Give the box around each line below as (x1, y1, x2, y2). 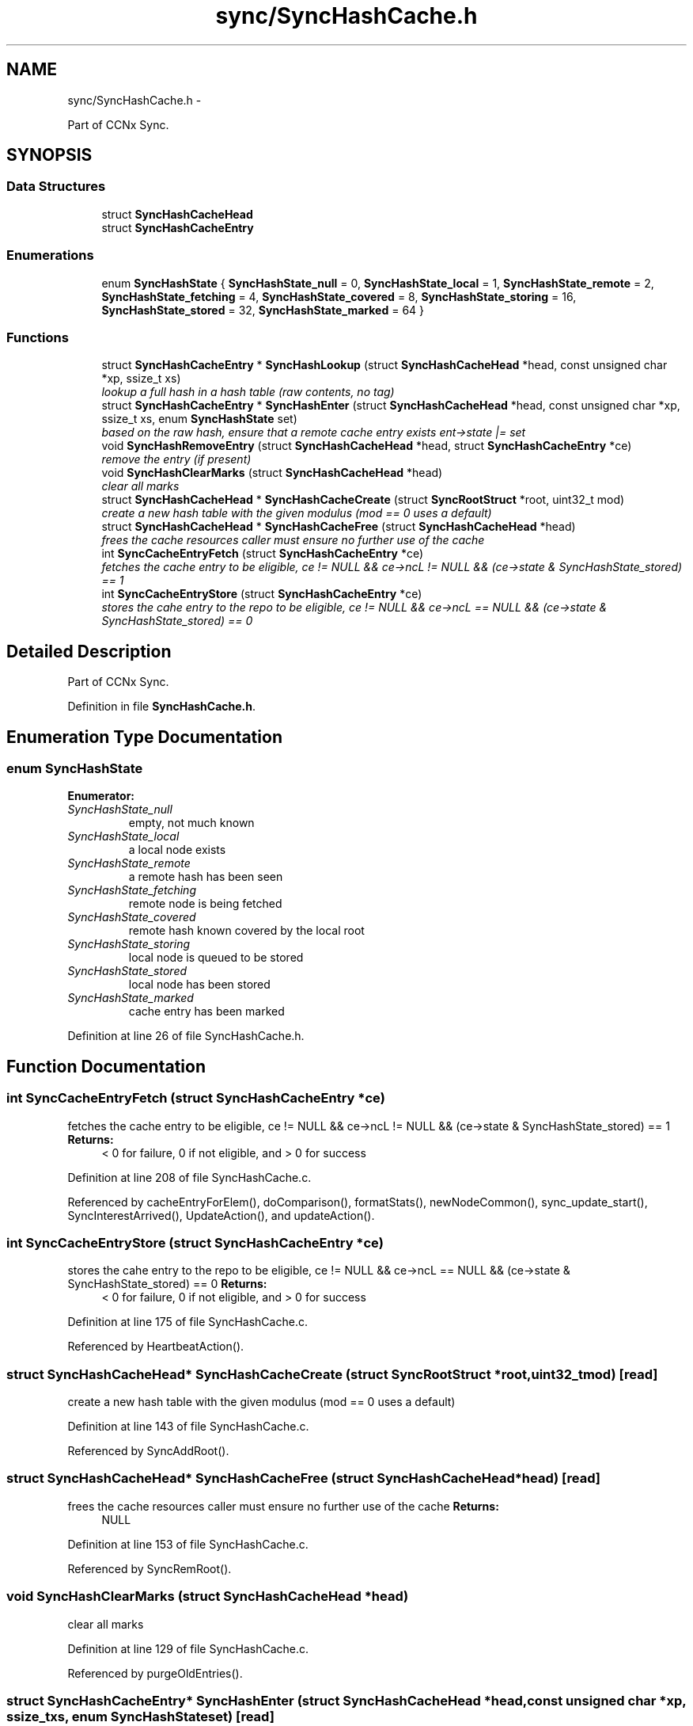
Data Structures (6, 178, 106, 195)
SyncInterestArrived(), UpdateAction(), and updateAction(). (67, 1208, 375, 1222)
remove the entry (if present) (101, 452, 252, 467)
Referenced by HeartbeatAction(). (67, 1339, 244, 1354)
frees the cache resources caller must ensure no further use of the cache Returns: (67, 1499, 499, 1513)
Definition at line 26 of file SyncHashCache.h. (67, 1029, 305, 1043)
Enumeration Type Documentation (6, 726, 282, 747)
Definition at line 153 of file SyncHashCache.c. (67, 1537, 309, 1551)
